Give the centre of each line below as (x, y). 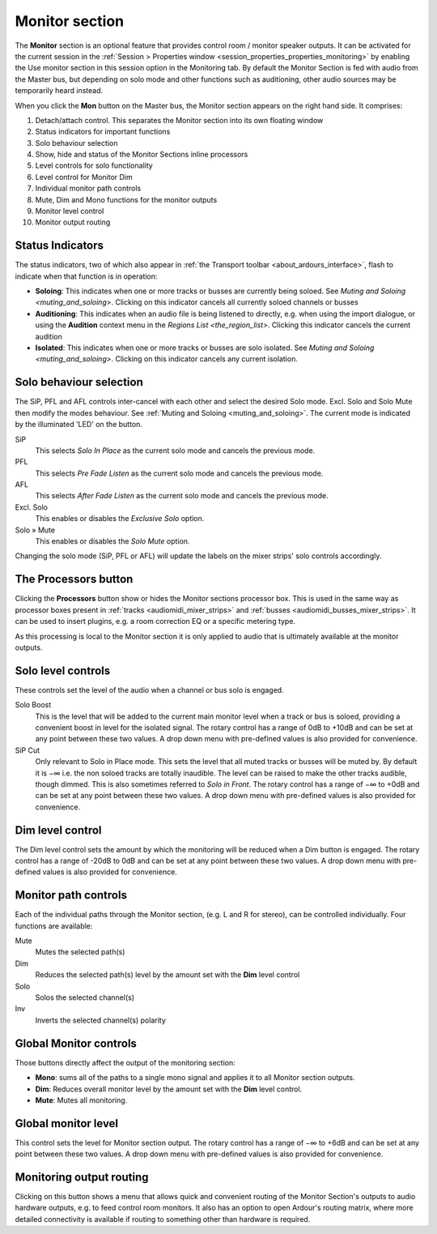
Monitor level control (70, 211)
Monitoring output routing (82, 1177)
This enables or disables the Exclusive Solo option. (120, 519)
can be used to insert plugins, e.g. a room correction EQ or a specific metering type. (155, 621)
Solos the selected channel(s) (85, 997)
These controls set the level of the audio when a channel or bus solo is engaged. (149, 690)
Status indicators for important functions (103, 132)
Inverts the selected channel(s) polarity (100, 1020)
